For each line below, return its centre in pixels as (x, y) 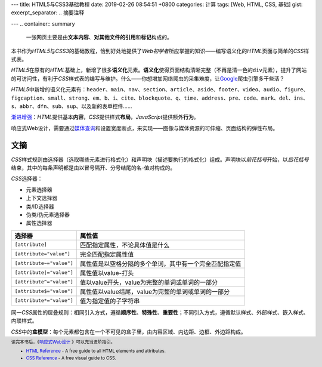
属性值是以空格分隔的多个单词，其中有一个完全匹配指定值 (160, 264)
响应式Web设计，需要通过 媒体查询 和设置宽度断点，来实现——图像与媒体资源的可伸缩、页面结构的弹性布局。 (145, 128)
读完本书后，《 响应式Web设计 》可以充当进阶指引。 (63, 342)
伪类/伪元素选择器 (48, 214)
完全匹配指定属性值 (107, 254)
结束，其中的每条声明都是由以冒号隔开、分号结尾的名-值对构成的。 (93, 168)
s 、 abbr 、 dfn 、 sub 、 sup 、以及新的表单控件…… (72, 106)
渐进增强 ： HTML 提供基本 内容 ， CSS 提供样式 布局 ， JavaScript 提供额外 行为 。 (105, 117)
